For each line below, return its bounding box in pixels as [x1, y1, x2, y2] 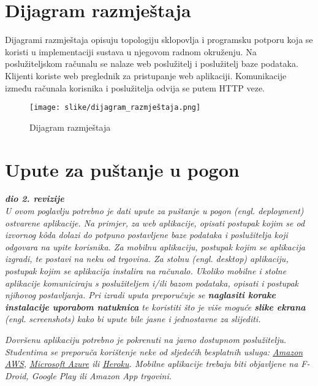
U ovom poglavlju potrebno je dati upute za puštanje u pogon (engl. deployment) [5, 204, 304, 217]
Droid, [5, 369, 29, 382]
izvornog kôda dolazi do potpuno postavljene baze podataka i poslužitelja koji [5, 228, 288, 241]
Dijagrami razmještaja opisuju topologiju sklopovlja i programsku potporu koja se [5, 33, 313, 46]
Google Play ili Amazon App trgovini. [31, 369, 172, 382]
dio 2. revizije [5, 192, 64, 205]
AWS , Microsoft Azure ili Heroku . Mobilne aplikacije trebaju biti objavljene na [5, 357, 298, 370]
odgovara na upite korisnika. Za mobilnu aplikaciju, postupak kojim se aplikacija [5, 240, 305, 253]
